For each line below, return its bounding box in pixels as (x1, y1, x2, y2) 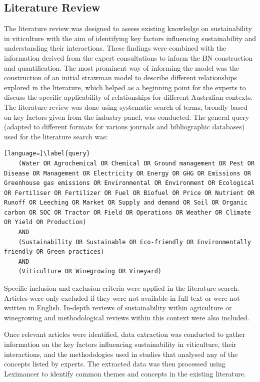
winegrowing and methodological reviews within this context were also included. (4, 312, 249, 322)
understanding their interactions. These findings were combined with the (4, 43, 226, 53)
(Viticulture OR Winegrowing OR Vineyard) (18, 268, 161, 275)
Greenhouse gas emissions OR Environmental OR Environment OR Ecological (4, 179, 255, 187)
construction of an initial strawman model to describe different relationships (4, 72, 237, 83)
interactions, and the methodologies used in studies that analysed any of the (4, 348, 238, 359)
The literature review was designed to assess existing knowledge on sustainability (4, 23, 252, 34)
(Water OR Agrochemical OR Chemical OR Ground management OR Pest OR (18, 159, 255, 167)
